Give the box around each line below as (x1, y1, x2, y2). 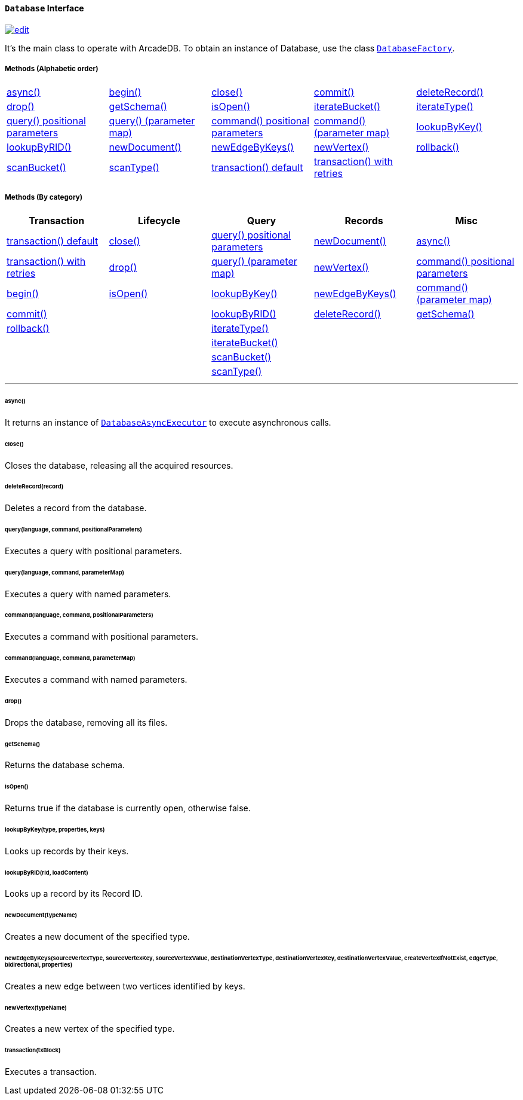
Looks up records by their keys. (5, 845, 129, 856)
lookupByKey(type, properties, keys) (5, 826, 105, 833)
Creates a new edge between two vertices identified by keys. (5, 980, 245, 991)
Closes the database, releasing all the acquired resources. (5, 460, 233, 470)
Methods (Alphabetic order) (5, 65, 99, 73)
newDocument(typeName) (5, 912, 78, 919)
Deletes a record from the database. (5, 503, 147, 514)
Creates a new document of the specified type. (5, 931, 190, 942)
